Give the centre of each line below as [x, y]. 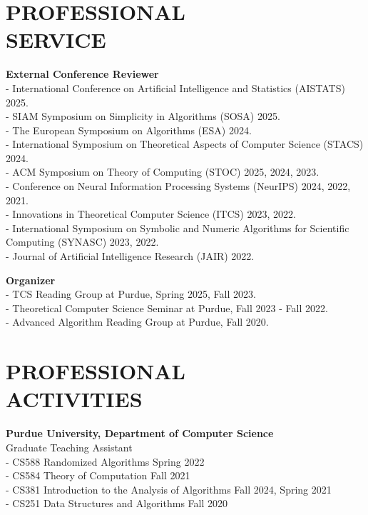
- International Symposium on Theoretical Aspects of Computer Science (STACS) [185, 144]
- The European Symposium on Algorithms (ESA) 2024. [129, 130]
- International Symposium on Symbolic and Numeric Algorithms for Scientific [178, 227]
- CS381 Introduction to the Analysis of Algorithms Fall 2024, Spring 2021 [169, 489]
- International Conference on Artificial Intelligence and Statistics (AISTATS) [175, 87]
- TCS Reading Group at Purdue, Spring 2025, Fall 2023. [131, 294]
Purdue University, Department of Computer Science [140, 433]
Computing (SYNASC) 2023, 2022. [82, 242]
